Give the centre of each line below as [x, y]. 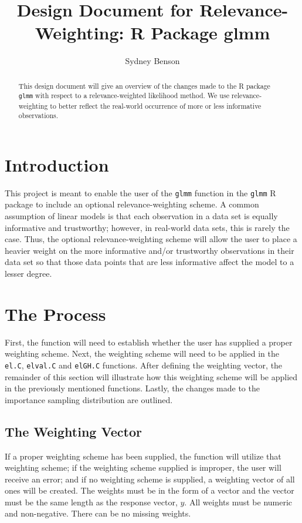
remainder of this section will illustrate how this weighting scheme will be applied [151, 376]
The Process [55, 314]
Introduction [57, 164]
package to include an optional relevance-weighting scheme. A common [132, 204]
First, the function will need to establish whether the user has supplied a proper [149, 342]
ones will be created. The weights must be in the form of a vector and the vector [150, 490]
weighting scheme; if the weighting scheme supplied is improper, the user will [143, 467]
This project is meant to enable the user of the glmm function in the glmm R [140, 192]
